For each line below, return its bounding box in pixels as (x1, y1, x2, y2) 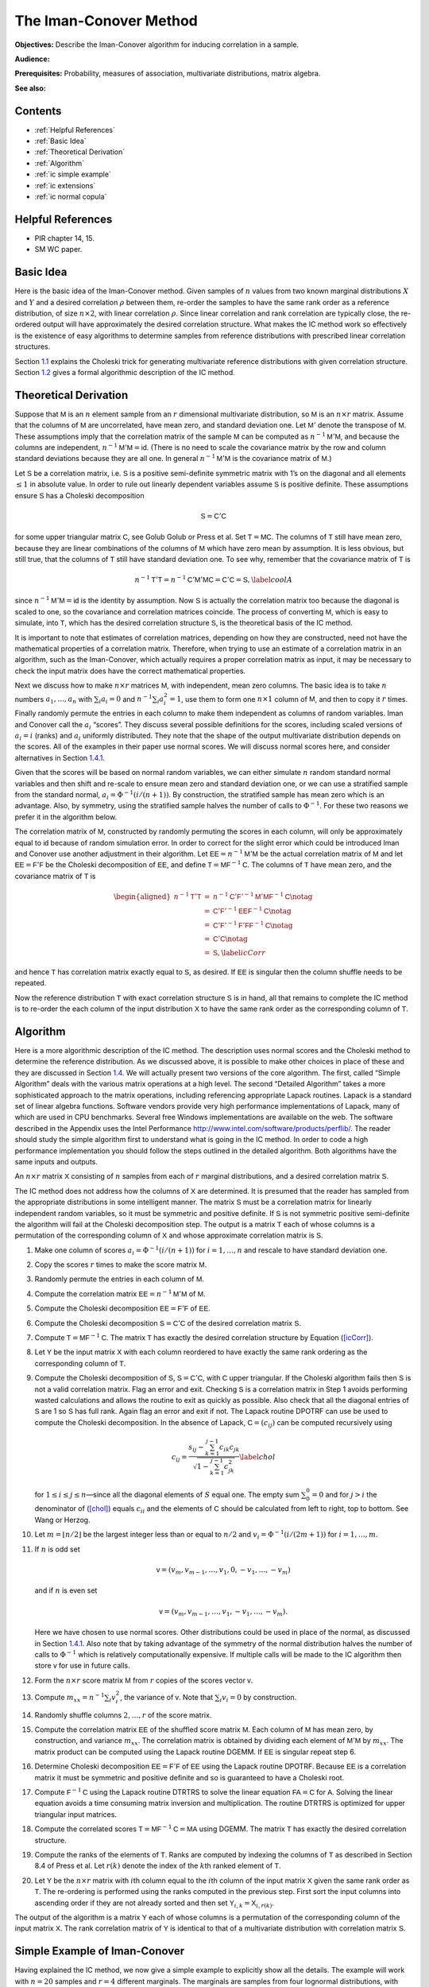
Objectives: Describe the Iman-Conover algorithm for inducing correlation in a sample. (14, 40, 300, 49)
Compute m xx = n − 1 (34, 1691, 105, 1704)
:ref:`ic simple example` (34, 169, 111, 179)
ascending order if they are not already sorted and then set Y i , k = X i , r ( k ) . (34, 1898, 274, 1909)
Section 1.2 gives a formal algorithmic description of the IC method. (14, 367, 236, 377)
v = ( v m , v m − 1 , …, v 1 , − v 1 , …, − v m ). (159, 1606, 288, 1617)
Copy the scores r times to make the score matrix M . (34, 1260, 207, 1269)
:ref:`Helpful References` (34, 125, 115, 134)
